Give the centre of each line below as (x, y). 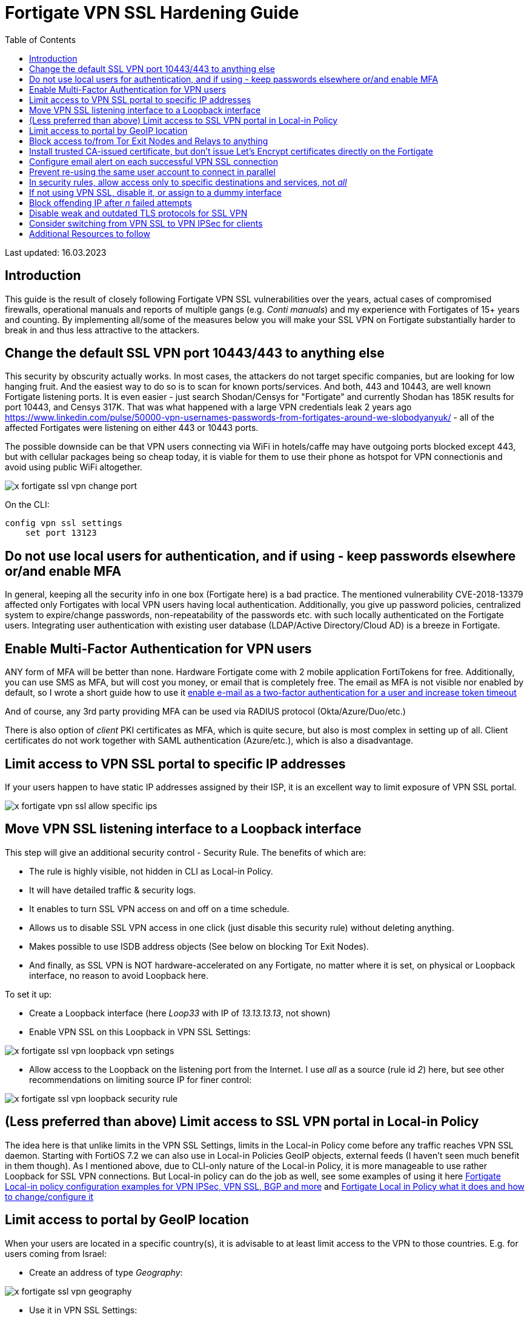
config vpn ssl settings (64, 523)
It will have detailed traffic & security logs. (113, 890)
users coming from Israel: (56, 1253)
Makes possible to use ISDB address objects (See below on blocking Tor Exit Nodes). (199, 946)
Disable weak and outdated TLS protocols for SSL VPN (138, 213)
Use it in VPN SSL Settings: (83, 1310)
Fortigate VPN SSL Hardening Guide (152, 13)
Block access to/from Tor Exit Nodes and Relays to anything (149, 141)
